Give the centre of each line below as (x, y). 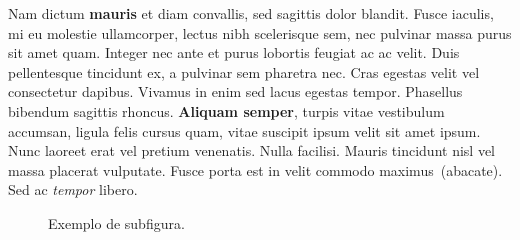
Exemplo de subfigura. (116, 222)
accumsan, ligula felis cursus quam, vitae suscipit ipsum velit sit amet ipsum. (244, 130)
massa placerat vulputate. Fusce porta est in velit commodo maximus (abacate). (255, 169)
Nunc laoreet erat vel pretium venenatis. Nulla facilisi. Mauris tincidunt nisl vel (251, 150)
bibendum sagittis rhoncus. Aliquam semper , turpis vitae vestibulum (226, 110)
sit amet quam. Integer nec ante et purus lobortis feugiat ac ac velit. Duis (234, 52)
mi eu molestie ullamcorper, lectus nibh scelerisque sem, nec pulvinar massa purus (260, 32)
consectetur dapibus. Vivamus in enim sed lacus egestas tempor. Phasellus (235, 91)
